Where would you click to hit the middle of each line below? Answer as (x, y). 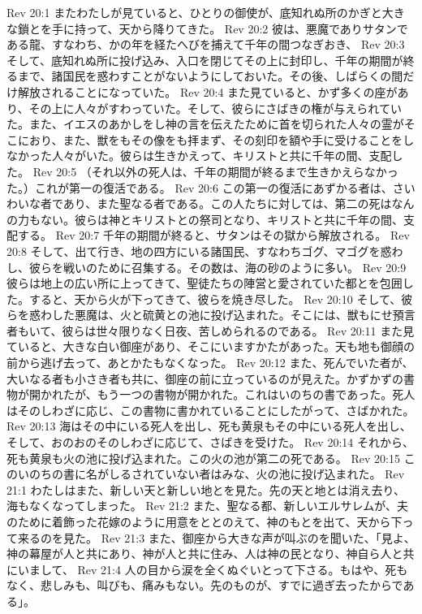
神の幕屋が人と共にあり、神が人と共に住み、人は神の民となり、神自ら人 (199, 553)
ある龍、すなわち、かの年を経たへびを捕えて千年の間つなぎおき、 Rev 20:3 (206, 44)
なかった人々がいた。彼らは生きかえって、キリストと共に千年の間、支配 (199, 156)
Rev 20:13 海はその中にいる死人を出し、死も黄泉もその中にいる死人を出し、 (209, 426)
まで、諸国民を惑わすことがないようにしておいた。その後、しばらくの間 (210, 76)
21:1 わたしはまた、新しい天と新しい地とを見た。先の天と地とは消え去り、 (206, 489)
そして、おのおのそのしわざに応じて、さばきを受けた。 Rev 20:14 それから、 (210, 442)
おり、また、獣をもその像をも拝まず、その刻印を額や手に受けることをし (222, 139)
